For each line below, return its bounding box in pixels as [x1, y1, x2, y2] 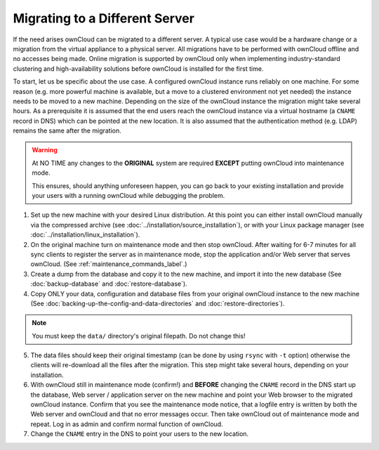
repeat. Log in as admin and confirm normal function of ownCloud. [30, 420, 224, 428]
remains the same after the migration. [13, 126, 122, 135]
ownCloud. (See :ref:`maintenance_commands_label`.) [30, 260, 187, 268]
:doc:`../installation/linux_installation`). [30, 230, 140, 239]
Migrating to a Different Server [13, 11, 194, 26]
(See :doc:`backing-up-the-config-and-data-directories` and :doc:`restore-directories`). [30, 299, 285, 307]
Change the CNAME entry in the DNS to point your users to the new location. [30, 430, 249, 438]
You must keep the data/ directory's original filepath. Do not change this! [32, 331, 246, 340]
